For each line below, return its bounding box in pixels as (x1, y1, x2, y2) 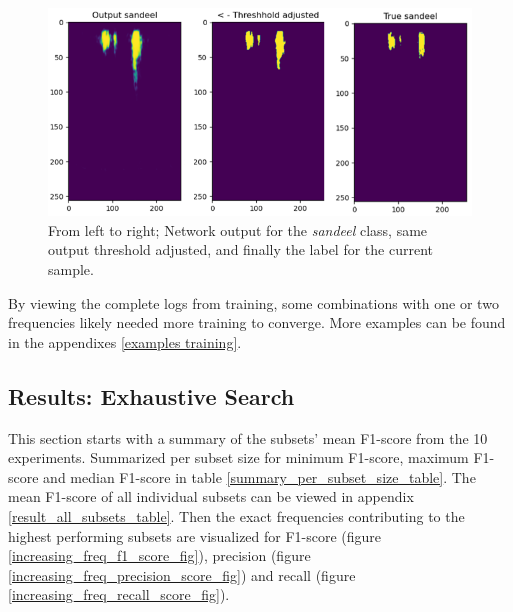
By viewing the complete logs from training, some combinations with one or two (8, 292, 499, 313)
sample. (48, 258, 94, 279)
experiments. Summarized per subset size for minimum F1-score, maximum (8, 447, 469, 468)
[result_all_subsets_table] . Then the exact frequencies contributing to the (8, 505, 465, 526)
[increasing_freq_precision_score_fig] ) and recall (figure (8, 564, 356, 585)
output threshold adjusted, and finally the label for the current (48, 239, 433, 260)
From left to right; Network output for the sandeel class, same (48, 219, 428, 240)
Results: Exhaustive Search (8, 380, 295, 411)
